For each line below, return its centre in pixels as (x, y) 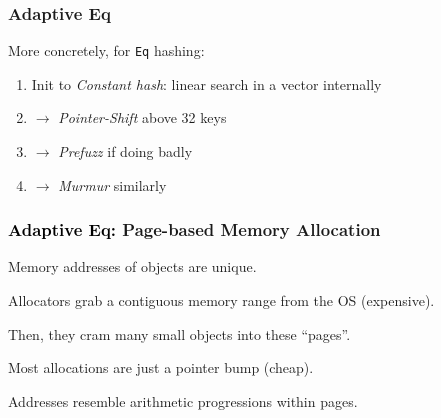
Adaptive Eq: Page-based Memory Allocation (194, 229)
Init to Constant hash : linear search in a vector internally (206, 83)
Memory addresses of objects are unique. (132, 266)
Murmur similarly (112, 184)
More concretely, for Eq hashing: (106, 50)
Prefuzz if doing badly (125, 151)
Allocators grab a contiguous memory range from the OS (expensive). (221, 300)
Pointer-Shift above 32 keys (142, 117)
